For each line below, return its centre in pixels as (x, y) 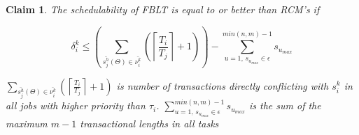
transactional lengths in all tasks (149, 123)
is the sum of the (285, 105)
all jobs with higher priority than (76, 105)
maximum (27, 123)
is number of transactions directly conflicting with (223, 85)
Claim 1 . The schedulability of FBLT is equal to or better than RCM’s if (163, 9)
